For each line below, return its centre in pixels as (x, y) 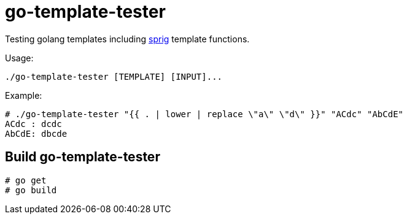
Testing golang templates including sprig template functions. (127, 39)
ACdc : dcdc (33, 124)
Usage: (19, 58)
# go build (31, 190)
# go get (26, 180)
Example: (24, 95)
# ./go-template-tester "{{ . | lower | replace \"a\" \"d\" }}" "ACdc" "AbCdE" (204, 114)
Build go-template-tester (83, 157)
